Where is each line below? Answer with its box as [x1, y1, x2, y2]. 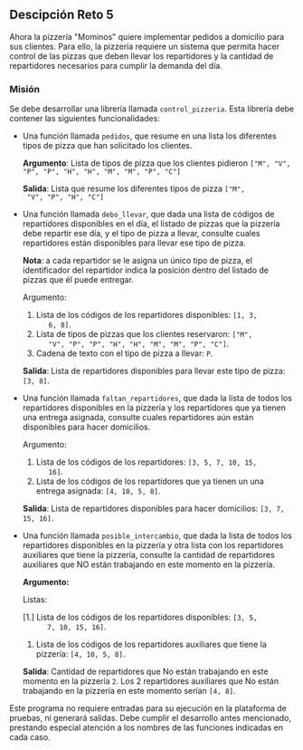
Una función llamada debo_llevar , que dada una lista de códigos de [22, 208, 275, 220]
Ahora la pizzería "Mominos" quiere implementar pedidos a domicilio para [9, 31, 285, 42]
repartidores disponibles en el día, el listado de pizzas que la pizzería [22, 218, 280, 229]
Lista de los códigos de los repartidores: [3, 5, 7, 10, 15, [35, 457, 258, 467]
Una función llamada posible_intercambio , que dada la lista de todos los [22, 530, 292, 542]
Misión [9, 82, 41, 95]
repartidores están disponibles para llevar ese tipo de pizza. [22, 237, 246, 248]
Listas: [22, 594, 48, 605]
